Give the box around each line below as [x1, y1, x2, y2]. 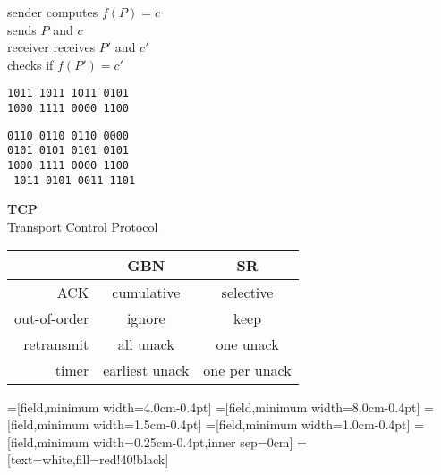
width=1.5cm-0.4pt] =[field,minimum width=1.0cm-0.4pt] [93, 415, 411, 434]
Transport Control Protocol [7, 216, 158, 235]
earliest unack [103, 359, 190, 380]
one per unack [203, 359, 292, 380]
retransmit [23, 333, 89, 354]
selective [221, 281, 274, 302]
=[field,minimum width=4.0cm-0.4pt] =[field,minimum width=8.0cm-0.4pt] [7, 397, 420, 416]
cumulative [112, 281, 181, 302]
